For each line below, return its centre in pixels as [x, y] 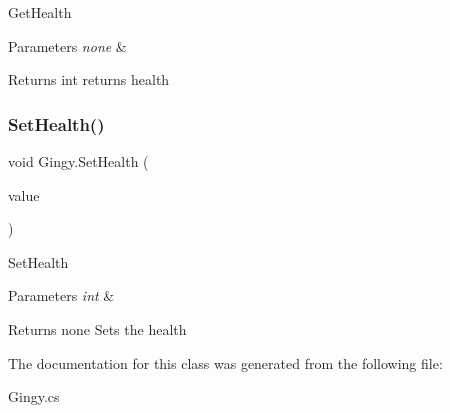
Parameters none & [67, 45]
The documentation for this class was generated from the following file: [225, 362]
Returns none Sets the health [97, 328]
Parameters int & [61, 295]
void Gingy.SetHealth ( [78, 161]
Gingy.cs [34, 396]
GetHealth [40, 12]
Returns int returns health [89, 79]
